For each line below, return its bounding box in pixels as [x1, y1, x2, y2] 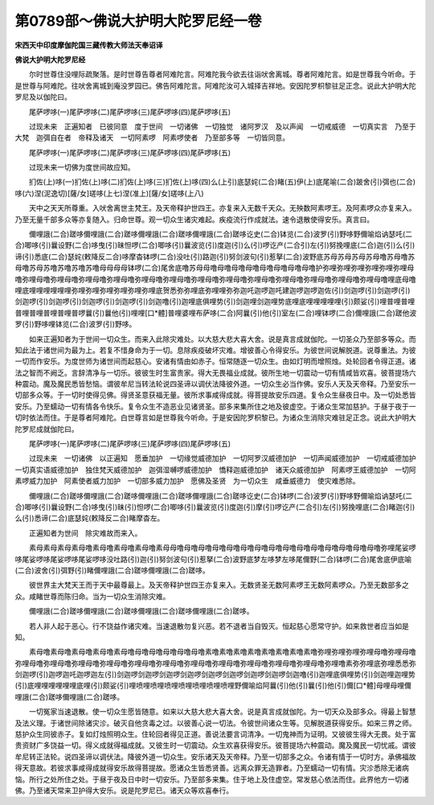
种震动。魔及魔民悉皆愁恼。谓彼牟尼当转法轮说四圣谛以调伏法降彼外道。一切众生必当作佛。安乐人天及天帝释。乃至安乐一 [14, 379, 416, 389]
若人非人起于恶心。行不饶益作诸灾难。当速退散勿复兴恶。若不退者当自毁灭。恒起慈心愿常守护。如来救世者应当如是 [28, 621, 409, 630]
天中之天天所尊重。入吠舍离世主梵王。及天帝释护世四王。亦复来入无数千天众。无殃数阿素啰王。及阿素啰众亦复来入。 [28, 203, 416, 213]
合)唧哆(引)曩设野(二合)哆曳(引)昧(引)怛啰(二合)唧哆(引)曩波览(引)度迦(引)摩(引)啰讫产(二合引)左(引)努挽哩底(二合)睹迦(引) [14, 503, 416, 511]
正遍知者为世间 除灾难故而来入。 [28, 528, 142, 538]
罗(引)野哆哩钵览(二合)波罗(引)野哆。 [14, 319, 137, 329]
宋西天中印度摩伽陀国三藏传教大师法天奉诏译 [14, 40, 163, 50]
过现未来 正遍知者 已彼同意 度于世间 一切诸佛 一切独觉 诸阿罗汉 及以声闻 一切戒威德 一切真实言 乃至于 [28, 121, 416, 131]
